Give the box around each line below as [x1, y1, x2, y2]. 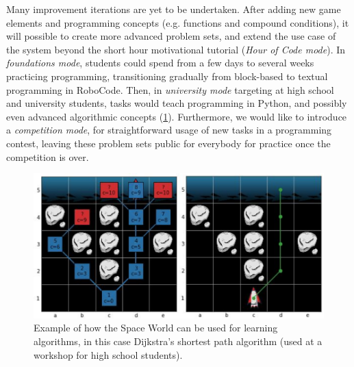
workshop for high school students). [34, 347, 183, 362]
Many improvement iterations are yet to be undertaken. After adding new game [6, 2, 341, 16]
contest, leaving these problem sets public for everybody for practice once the [6, 136, 331, 150]
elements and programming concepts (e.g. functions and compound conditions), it [6, 15, 349, 29]
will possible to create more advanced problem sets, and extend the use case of [6, 29, 336, 43]
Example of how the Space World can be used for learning [34, 320, 278, 335]
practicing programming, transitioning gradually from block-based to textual [6, 68, 328, 83]
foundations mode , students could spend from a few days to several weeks [6, 55, 314, 70]
